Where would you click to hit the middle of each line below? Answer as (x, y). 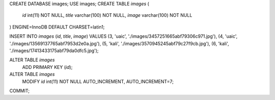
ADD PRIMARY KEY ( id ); (47, 67)
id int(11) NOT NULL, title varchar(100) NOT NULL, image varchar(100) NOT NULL (107, 15)
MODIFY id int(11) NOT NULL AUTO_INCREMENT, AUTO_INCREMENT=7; (98, 81)
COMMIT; (20, 91)
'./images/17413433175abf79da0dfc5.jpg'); (54, 51)
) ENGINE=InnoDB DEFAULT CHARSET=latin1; (57, 27)
